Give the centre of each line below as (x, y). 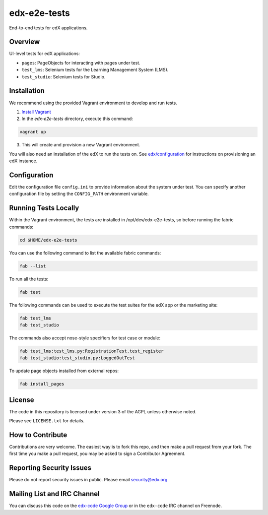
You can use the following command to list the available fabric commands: (85, 253)
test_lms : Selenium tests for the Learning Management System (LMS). (95, 70)
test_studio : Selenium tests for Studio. (64, 76)
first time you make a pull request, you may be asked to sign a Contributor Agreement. (97, 453)
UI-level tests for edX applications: (45, 54)
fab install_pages (42, 384)
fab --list (33, 266)
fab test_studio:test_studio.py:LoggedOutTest (77, 358)
